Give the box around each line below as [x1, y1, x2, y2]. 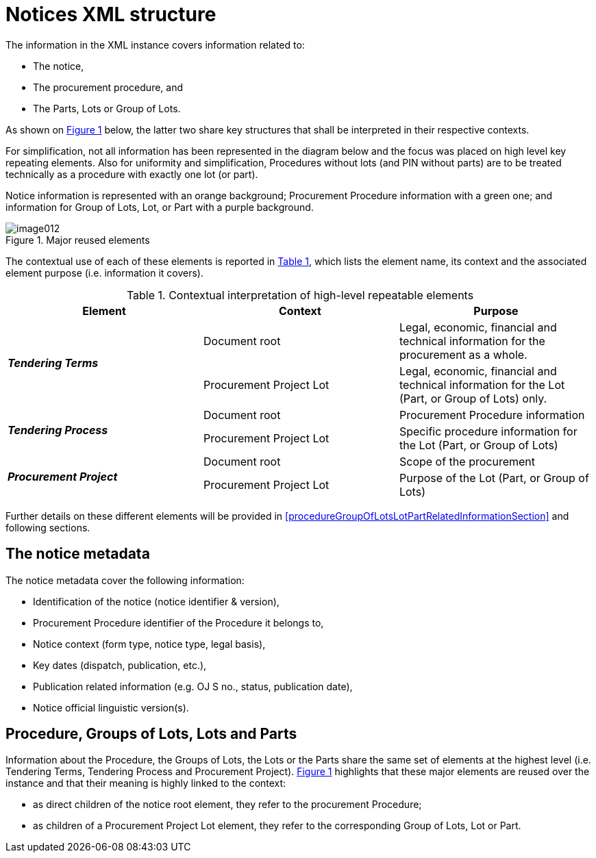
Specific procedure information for [399, 424, 578, 438]
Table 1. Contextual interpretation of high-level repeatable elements [126, 288, 474, 302]
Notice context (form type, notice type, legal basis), [33, 638, 266, 650]
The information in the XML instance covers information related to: [5, 38, 305, 51]
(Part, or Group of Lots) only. [399, 391, 547, 405]
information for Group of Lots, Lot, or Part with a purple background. [5, 201, 314, 213]
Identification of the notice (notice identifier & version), [33, 595, 280, 607]
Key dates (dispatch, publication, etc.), [33, 659, 207, 671]
